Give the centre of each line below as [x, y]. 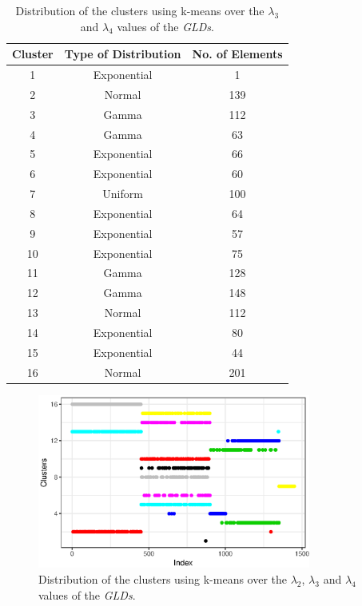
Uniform [123, 194]
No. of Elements [237, 54]
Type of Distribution [123, 54]
